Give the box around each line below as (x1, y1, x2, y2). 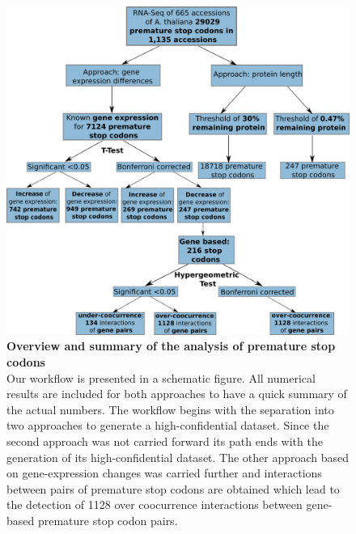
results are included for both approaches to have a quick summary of (6, 385, 347, 402)
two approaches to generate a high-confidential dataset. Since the (6, 417, 329, 434)
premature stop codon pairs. (37, 511, 178, 528)
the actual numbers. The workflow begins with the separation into (6, 400, 334, 417)
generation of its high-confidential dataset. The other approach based (6, 448, 350, 465)
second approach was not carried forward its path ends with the (6, 432, 323, 449)
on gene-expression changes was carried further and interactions (6, 464, 322, 481)
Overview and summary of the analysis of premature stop (6, 337, 336, 354)
